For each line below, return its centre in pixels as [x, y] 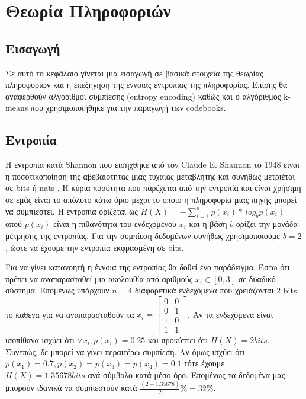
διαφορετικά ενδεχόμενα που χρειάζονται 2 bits [216, 290]
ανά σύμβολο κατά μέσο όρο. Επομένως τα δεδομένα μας [186, 374]
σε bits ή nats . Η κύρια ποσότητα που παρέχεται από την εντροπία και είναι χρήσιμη [153, 188]
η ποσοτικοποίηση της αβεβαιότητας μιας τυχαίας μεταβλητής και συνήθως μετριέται [150, 176]
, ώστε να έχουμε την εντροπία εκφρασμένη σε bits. [95, 247]
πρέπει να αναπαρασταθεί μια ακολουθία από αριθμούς [99, 278]
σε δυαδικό [257, 278]
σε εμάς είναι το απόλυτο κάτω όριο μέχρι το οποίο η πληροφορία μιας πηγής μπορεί [151, 199]
